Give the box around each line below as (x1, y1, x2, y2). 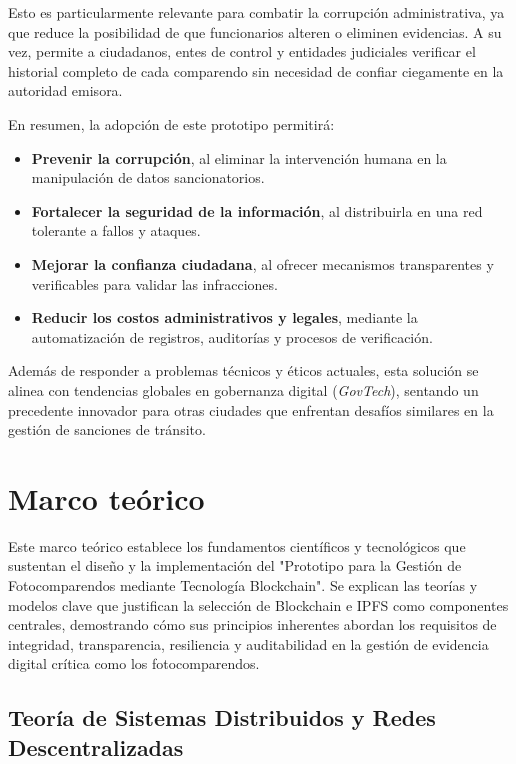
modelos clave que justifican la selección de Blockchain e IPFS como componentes (8, 594, 509, 615)
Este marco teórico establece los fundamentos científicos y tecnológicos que (8, 535, 466, 556)
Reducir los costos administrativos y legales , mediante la (31, 307, 418, 328)
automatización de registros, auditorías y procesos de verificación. (31, 326, 433, 347)
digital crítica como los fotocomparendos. (8, 653, 260, 674)
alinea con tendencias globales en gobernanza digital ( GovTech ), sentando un (8, 379, 479, 400)
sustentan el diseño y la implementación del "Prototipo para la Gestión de (8, 555, 462, 576)
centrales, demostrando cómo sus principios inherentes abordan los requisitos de (8, 614, 497, 635)
